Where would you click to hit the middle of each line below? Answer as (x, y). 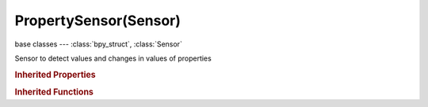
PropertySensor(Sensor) (98, 20)
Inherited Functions (54, 92)
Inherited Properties (55, 75)
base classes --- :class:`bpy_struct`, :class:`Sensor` (98, 44)
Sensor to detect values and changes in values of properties (113, 58)
